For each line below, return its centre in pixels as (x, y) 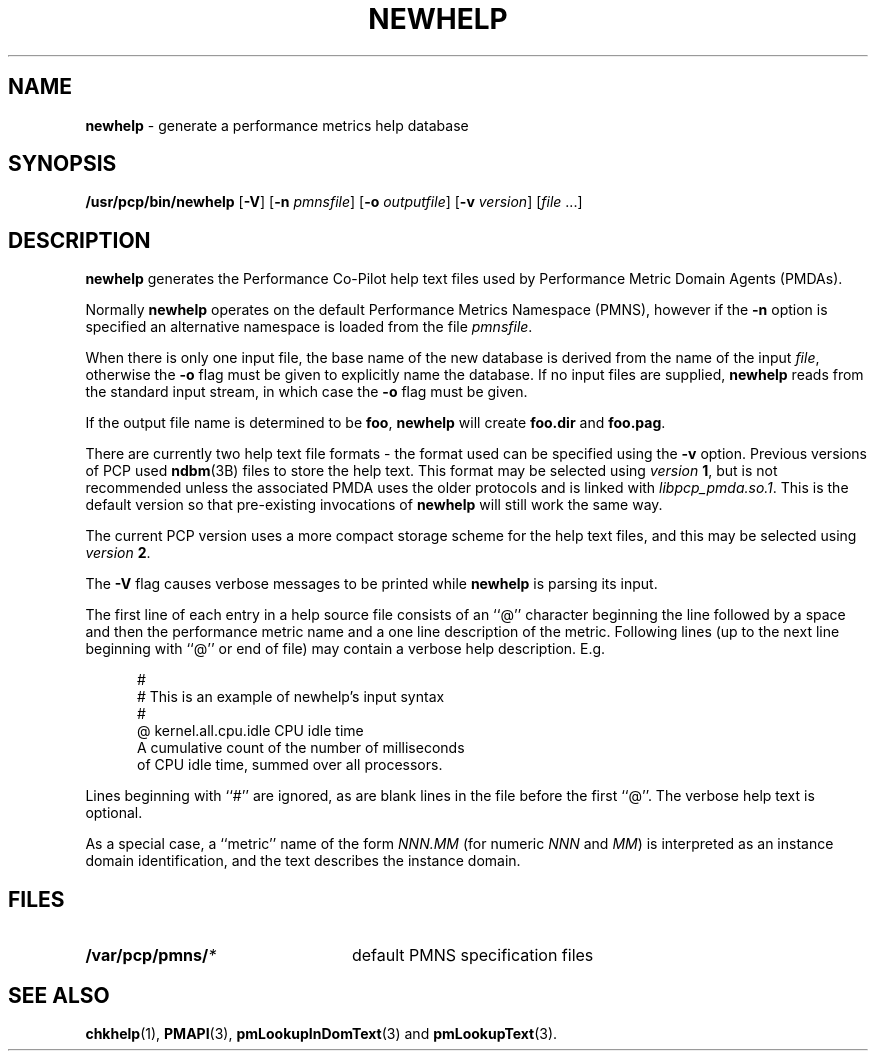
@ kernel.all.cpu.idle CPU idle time (250, 731)
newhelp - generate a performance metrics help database (277, 125)
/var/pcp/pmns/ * (151, 955)
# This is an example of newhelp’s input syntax (291, 697)
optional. (114, 813)
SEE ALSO (59, 995)
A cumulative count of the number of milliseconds (301, 748)
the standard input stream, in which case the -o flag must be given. (306, 392)
